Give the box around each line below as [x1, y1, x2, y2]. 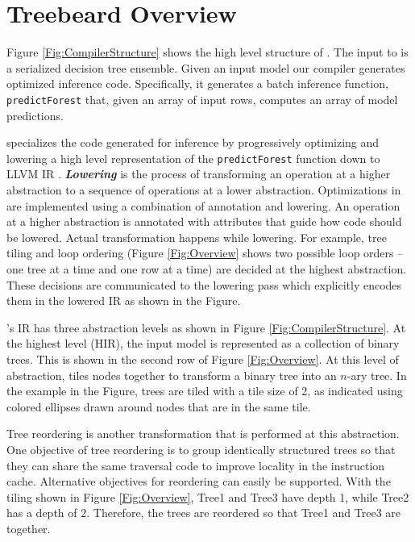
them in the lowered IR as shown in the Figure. [6, 292, 241, 309]
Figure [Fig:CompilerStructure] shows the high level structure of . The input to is [6, 44, 409, 60]
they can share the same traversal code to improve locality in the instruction [6, 457, 385, 473]
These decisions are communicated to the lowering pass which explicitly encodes [6, 276, 402, 293]
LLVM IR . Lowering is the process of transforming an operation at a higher [6, 165, 391, 182]
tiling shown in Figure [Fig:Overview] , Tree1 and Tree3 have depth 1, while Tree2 [6, 488, 409, 505]
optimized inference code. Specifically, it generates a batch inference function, [6, 75, 388, 92]
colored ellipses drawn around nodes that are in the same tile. [6, 398, 311, 415]
